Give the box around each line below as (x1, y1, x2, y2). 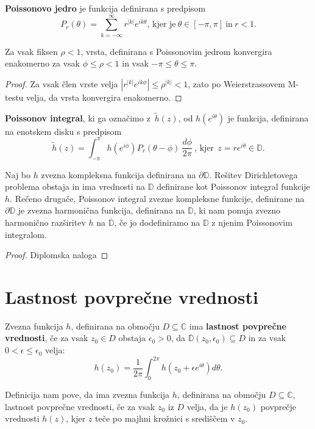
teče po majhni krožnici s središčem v (95, 412, 235, 425)
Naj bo (5, 168, 31, 181)
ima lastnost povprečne (189, 319, 286, 332)
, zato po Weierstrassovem (188, 77, 285, 90)
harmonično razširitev (5, 215, 86, 228)
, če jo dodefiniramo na (114, 215, 200, 228)
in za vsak (248, 331, 286, 344)
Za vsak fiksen (5, 45, 58, 57)
